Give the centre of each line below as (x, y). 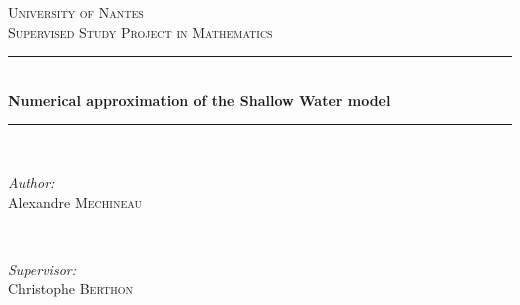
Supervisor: (42, 268)
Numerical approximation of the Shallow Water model (199, 99)
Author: (31, 181)
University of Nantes (76, 12)
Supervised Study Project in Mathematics (140, 31)
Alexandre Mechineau (75, 201)
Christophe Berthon (70, 288)
